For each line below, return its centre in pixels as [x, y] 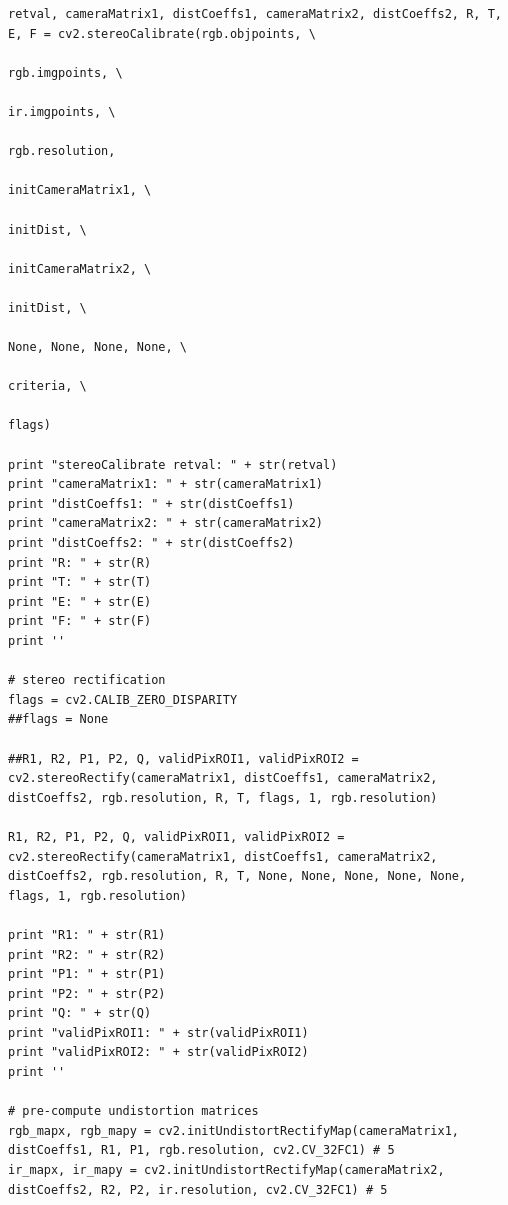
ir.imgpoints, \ [62, 111]
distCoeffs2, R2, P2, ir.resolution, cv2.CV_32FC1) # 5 [198, 1189]
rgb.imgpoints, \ [65, 72]
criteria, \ [47, 386]
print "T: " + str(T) [80, 582]
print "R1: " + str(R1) [87, 934]
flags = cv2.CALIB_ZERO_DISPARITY [123, 699]
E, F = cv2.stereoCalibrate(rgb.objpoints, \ [162, 33]
